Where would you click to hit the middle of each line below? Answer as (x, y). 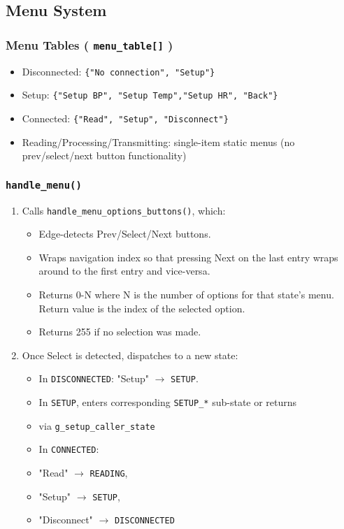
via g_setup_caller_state (97, 425)
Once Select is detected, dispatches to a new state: (130, 355)
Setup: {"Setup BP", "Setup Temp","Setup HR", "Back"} (150, 95)
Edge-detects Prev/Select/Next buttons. (125, 234)
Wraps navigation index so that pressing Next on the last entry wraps (188, 257)
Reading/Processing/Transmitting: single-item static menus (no (158, 142)
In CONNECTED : (69, 449)
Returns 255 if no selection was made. (120, 332)
